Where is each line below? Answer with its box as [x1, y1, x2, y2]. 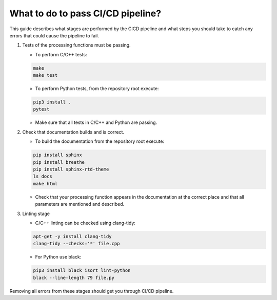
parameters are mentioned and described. [35, 201, 125, 207]
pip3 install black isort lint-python [33, 268, 131, 273]
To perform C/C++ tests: [35, 51, 87, 57]
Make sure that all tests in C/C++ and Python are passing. [35, 119, 157, 125]
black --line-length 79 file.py [33, 274, 115, 281]
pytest [33, 106, 50, 112]
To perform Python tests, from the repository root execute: [35, 85, 159, 92]
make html [33, 181, 58, 186]
